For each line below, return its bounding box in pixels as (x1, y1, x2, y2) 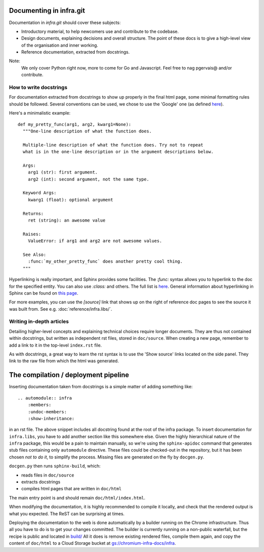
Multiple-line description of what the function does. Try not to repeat (22, 142, 203, 148)
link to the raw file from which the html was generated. (9, 358, 119, 364)
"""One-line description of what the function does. (22, 128, 152, 134)
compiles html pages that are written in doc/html (21, 486, 122, 492)
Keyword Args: (22, 190, 57, 196)
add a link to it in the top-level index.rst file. (9, 342, 102, 348)
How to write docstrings (9, 84, 68, 91)
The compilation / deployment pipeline (9, 371, 130, 379)
